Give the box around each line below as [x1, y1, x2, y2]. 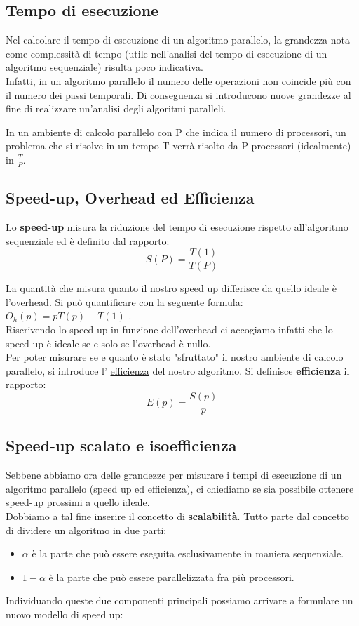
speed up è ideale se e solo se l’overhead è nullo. [6, 335, 211, 350]
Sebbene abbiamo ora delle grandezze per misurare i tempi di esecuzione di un [6, 467, 342, 482]
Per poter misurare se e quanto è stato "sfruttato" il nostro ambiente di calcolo [6, 349, 344, 364]
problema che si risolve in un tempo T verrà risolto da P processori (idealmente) [6, 138, 351, 153]
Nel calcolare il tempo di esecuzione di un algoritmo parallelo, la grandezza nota [6, 32, 350, 47]
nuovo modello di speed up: [6, 607, 123, 621]
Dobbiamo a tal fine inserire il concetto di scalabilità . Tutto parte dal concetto [6, 509, 349, 524]
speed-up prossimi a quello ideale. [6, 495, 150, 510]
